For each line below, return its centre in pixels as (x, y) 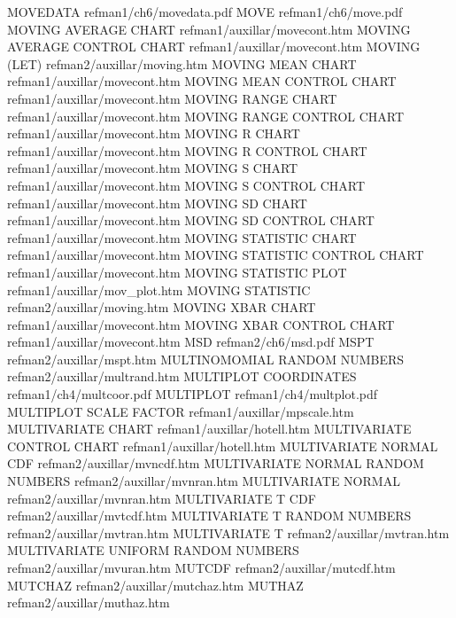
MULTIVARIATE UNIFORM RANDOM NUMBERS (153, 550)
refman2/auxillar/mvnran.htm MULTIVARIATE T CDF (162, 498)
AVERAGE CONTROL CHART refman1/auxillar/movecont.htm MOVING (214, 47)
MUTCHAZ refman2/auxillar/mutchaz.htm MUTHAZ (155, 585)
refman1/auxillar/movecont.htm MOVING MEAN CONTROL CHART (202, 81)
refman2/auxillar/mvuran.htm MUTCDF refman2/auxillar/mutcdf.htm (201, 567)
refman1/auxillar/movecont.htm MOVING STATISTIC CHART (182, 237)
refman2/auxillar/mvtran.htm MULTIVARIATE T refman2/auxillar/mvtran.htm (228, 532)
